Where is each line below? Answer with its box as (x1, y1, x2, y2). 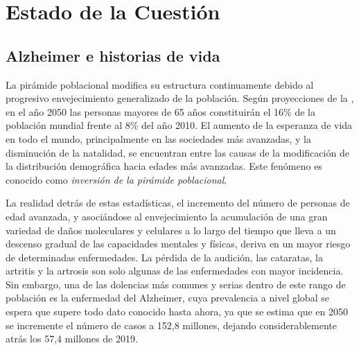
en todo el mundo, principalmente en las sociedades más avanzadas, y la (6, 131, 311, 146)
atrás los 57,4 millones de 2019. (6, 331, 138, 346)
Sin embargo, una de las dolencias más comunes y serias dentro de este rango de (6, 277, 346, 291)
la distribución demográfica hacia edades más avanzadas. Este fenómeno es (6, 159, 322, 173)
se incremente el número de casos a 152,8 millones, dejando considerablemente (6, 317, 337, 332)
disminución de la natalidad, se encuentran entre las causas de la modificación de (6, 145, 349, 159)
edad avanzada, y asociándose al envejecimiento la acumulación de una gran (6, 209, 328, 223)
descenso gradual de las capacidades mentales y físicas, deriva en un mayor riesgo (6, 236, 351, 251)
